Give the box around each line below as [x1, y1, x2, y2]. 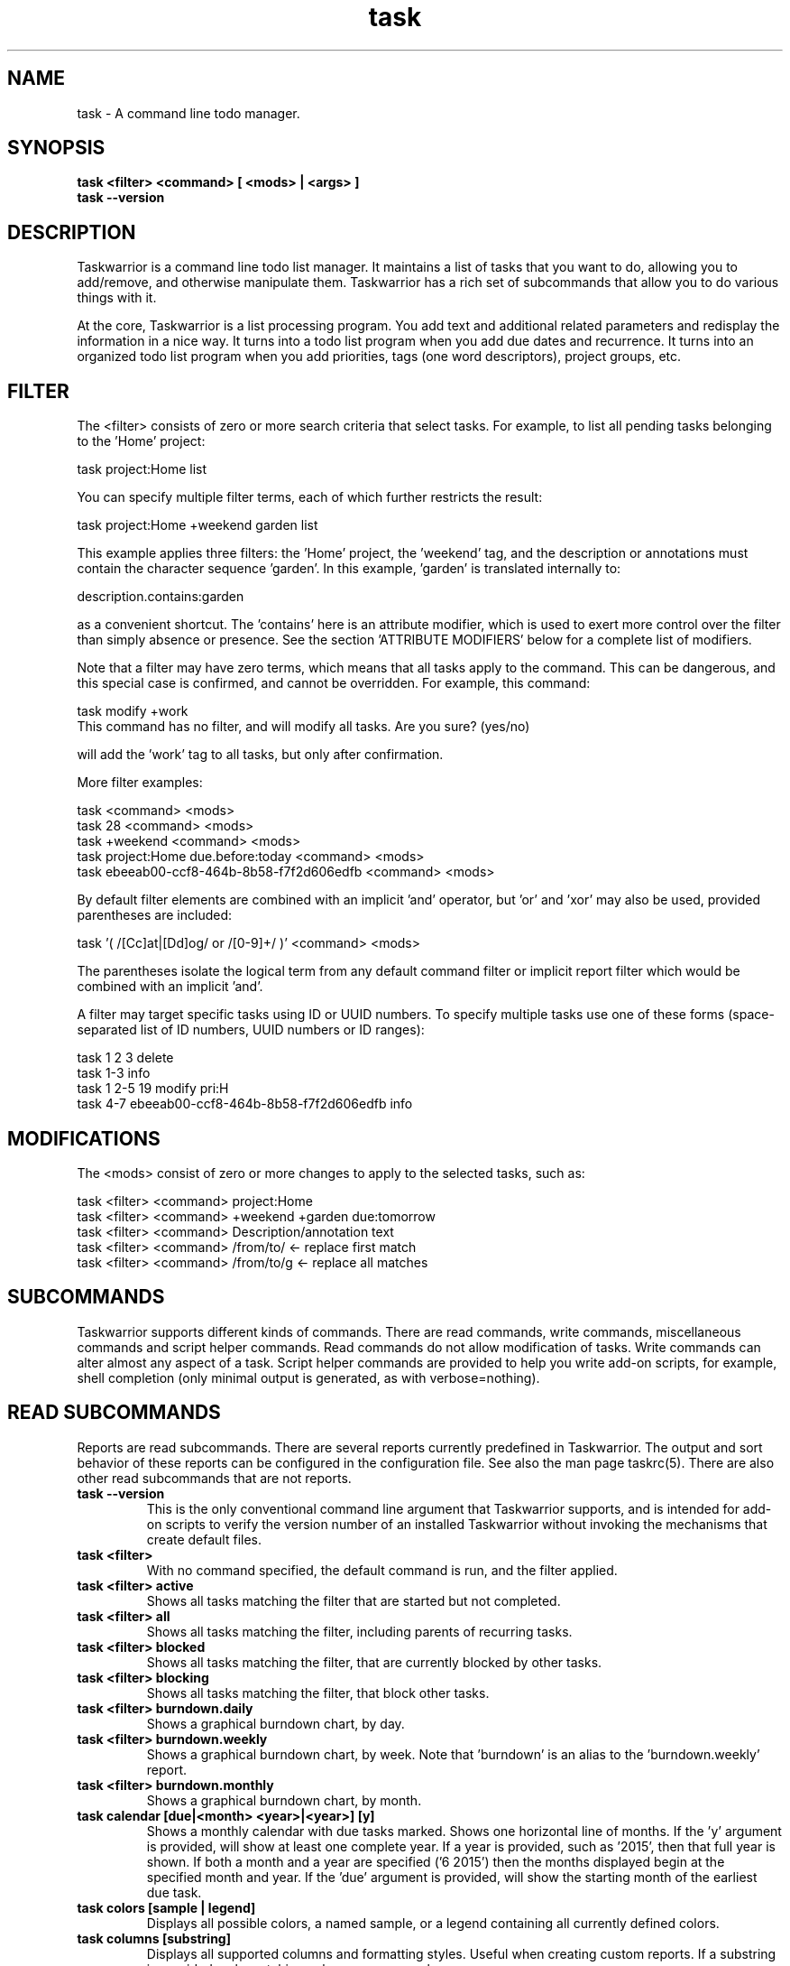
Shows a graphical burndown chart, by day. [146, 1715, 405, 1731]
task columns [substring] [77, 1930, 231, 1946]
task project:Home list [77, 461, 207, 478]
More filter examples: [77, 774, 203, 791]
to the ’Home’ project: [77, 433, 206, 450]
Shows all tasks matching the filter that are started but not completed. [146, 1592, 561, 1609]
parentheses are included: [77, 907, 232, 923]
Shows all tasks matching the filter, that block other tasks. [146, 1684, 490, 1701]
